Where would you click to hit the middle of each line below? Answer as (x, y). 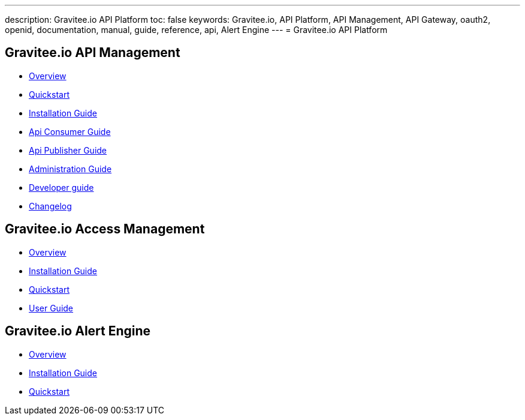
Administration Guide (70, 169)
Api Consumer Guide (70, 131)
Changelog (50, 206)
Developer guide (61, 187)
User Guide (51, 308)
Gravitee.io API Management (93, 53)
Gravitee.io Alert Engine (78, 331)
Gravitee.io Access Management (105, 229)
